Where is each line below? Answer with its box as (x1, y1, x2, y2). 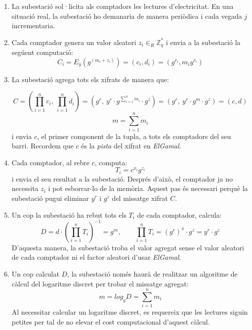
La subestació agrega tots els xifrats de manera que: (11, 74, 169, 84)
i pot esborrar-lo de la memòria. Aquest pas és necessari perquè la (48, 183, 248, 193)
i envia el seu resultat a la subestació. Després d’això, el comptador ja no (11, 173, 233, 184)
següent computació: (11, 47, 73, 57)
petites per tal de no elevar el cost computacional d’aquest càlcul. (11, 316, 210, 327)
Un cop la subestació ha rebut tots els (11, 209, 126, 220)
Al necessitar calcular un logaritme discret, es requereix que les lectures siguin (11, 307, 248, 317)
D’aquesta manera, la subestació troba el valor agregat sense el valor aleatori (11, 242, 244, 252)
